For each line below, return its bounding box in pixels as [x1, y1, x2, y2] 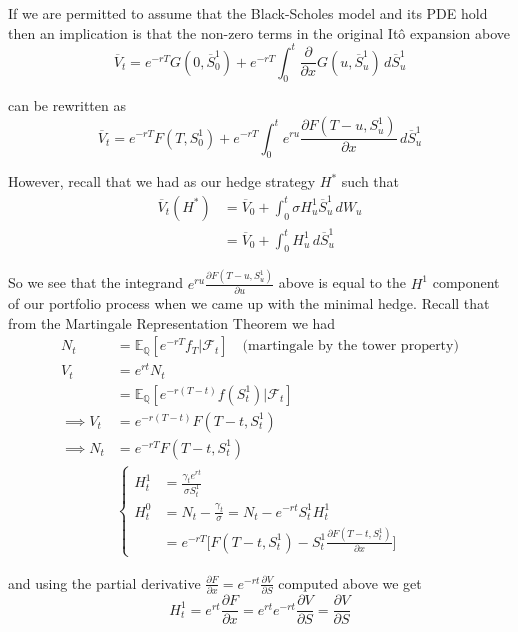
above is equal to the [278, 272, 407, 293]
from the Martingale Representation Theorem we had [8, 312, 336, 333]
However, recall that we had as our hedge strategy [8, 171, 316, 192]
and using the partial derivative [8, 572, 201, 593]
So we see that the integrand [8, 272, 184, 293]
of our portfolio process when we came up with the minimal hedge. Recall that [8, 293, 490, 314]
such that [341, 171, 400, 192]
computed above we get [278, 572, 422, 593]
